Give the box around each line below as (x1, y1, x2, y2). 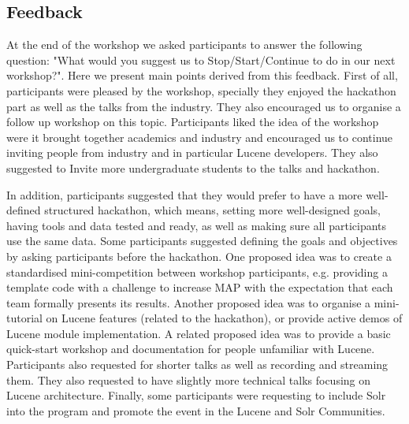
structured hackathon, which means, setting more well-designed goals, (44, 202, 381, 218)
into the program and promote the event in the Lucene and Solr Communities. (6, 402, 385, 418)
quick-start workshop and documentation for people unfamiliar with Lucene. (6, 340, 375, 357)
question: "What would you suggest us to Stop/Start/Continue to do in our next (6, 51, 396, 68)
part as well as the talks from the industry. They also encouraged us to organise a (6, 98, 401, 114)
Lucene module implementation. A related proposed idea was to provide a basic (6, 325, 391, 341)
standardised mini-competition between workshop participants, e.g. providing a (6, 263, 388, 280)
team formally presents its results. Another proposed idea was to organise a (6, 294, 371, 311)
